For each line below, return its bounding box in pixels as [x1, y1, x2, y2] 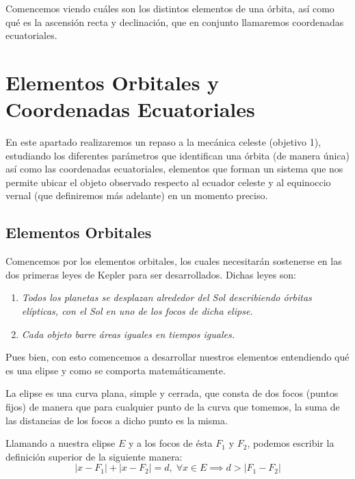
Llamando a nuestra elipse [5, 436, 116, 450]
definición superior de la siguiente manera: [5, 449, 183, 463]
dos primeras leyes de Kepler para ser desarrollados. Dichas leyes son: [5, 267, 296, 281]
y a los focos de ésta [128, 436, 213, 450]
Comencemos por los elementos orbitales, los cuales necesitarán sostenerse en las [5, 254, 342, 268]
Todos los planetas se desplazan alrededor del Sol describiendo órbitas [21, 290, 312, 305]
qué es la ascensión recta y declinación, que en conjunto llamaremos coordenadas [5, 14, 344, 29]
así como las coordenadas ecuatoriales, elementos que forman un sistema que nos [5, 161, 343, 176]
